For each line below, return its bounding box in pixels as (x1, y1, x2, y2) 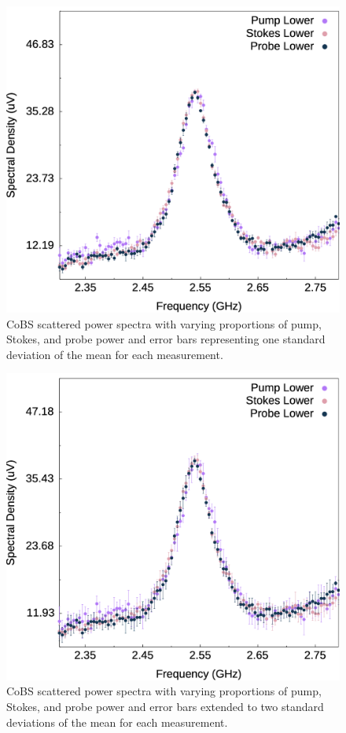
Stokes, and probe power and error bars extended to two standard (6, 698, 324, 715)
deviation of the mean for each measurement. (6, 346, 223, 362)
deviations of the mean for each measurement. (6, 713, 228, 730)
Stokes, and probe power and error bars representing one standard (6, 331, 326, 347)
